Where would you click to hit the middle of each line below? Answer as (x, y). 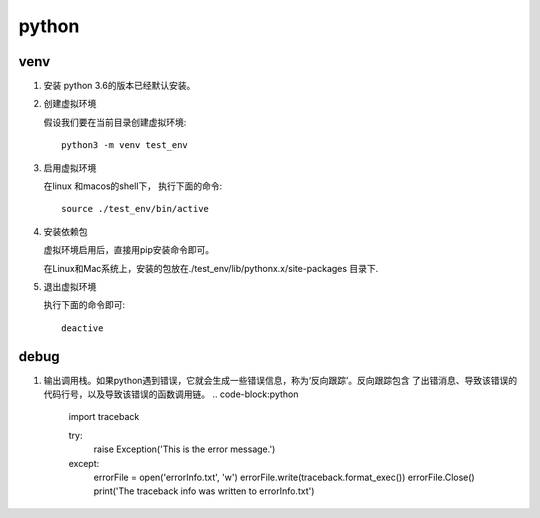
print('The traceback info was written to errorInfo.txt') (204, 491)
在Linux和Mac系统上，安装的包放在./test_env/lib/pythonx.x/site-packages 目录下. (211, 268)
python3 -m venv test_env (125, 145)
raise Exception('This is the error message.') (184, 449)
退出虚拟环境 (70, 286)
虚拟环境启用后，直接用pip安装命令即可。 (129, 250)
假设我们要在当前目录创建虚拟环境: (115, 122)
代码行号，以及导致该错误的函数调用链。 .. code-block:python (171, 394)
